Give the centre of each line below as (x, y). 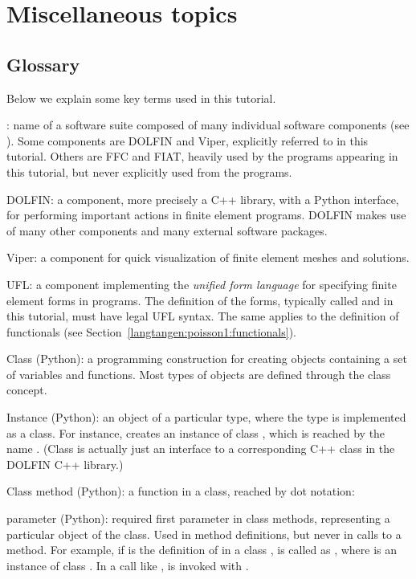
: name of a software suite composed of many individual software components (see (208, 125)
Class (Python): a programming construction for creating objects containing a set (207, 359)
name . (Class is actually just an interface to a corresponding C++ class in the (201, 449)
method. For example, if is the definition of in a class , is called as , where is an (202, 550)
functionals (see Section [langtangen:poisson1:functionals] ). (151, 331)
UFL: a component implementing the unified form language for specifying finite (202, 284)
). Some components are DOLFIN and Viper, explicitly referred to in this (188, 140)
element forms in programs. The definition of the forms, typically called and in (200, 300)
